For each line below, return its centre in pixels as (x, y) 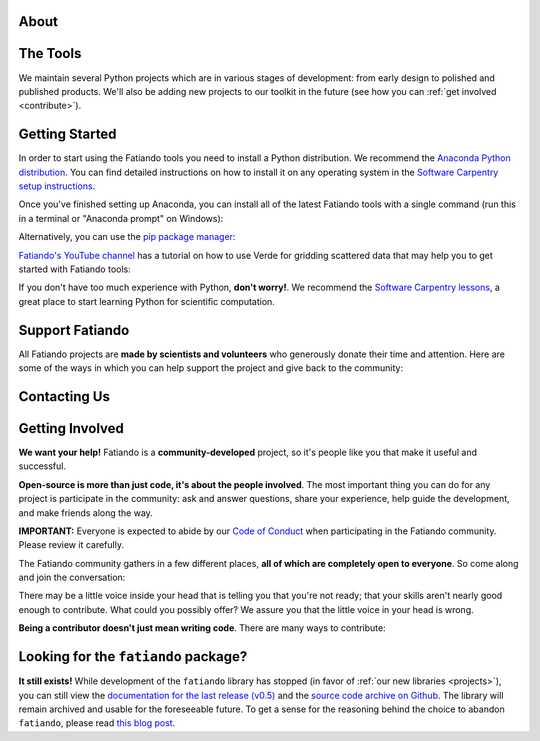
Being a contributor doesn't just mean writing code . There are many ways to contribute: (202, 628)
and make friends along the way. (86, 512)
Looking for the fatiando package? (133, 656)
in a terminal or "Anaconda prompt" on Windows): (121, 218)
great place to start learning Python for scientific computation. (146, 301)
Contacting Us (64, 396)
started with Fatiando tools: (74, 269)
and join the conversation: (72, 577)
